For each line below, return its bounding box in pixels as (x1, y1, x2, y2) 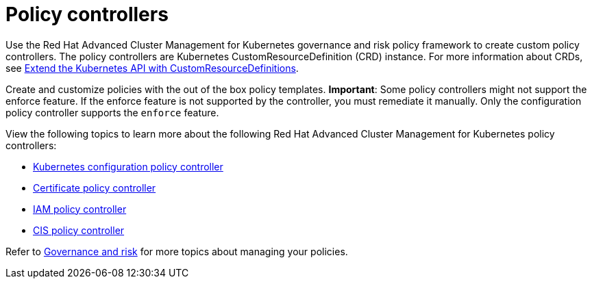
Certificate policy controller (33, 181, 156, 194)
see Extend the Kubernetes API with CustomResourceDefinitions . (5, 62, 299, 74)
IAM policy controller (33, 203, 127, 215)
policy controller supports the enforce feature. (5, 106, 219, 118)
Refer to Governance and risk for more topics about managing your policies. (5, 245, 348, 257)
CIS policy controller (33, 224, 125, 236)
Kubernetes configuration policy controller (33, 160, 223, 172)
